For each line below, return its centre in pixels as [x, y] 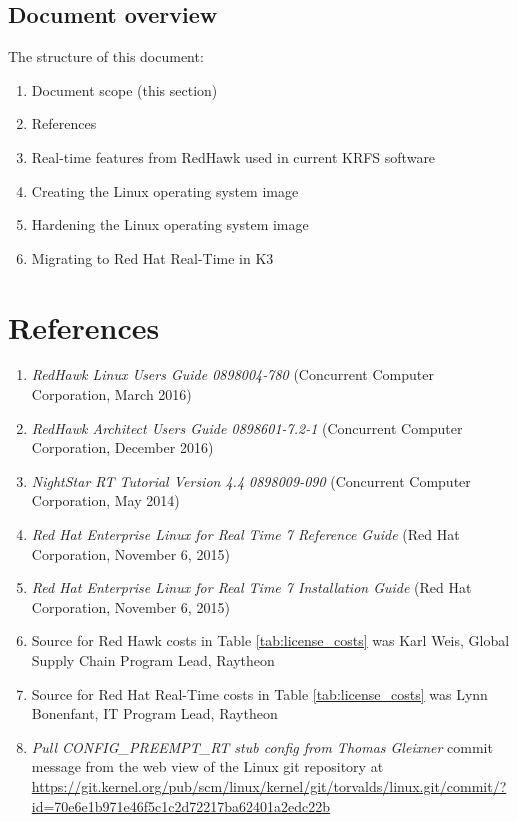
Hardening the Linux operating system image [170, 224]
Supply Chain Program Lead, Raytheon [153, 660]
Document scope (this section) [124, 89]
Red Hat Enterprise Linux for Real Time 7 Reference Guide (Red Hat [245, 534]
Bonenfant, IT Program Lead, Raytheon [154, 713]
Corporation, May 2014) [105, 500]
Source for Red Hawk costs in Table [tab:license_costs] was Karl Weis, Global [270, 640]
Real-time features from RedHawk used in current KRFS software [233, 156]
